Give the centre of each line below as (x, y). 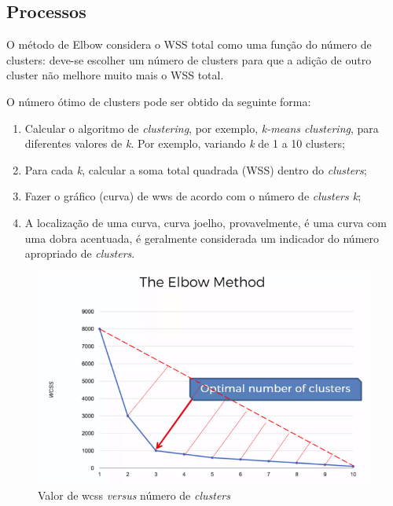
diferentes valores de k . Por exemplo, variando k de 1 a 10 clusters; (185, 143)
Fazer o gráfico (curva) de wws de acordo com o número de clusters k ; (193, 196)
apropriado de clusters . (80, 253)
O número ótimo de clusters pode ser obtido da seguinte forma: (159, 101)
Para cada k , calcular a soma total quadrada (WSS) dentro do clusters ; (196, 169)
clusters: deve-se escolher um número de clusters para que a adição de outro (189, 59)
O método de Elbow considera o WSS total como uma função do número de (189, 44)
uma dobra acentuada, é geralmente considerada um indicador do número (202, 238)
